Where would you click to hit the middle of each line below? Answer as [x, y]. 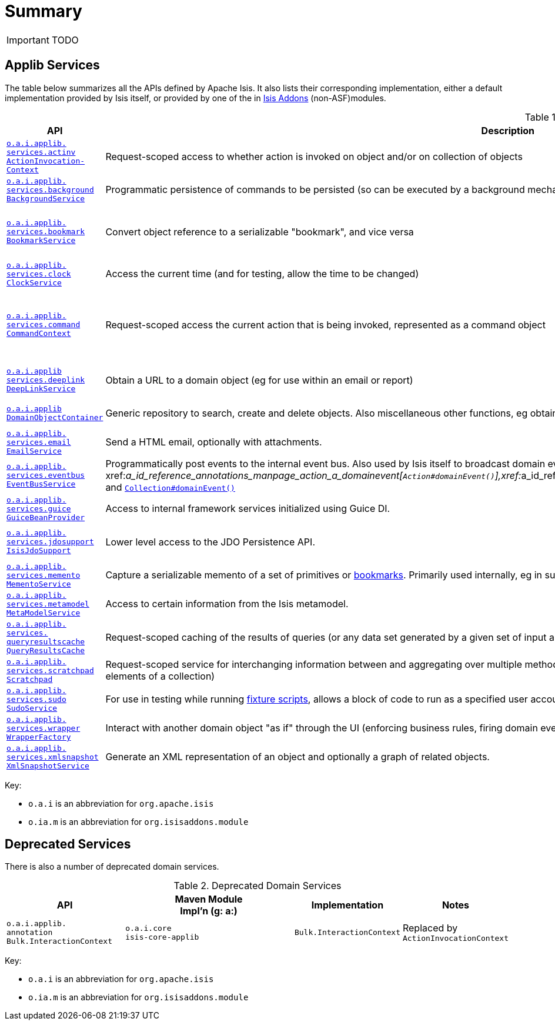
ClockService [34, 282]
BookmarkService [41, 241]
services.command [44, 325]
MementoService [39, 584]
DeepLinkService [41, 389]
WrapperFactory [39, 737]
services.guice [39, 508]
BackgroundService [46, 198]
